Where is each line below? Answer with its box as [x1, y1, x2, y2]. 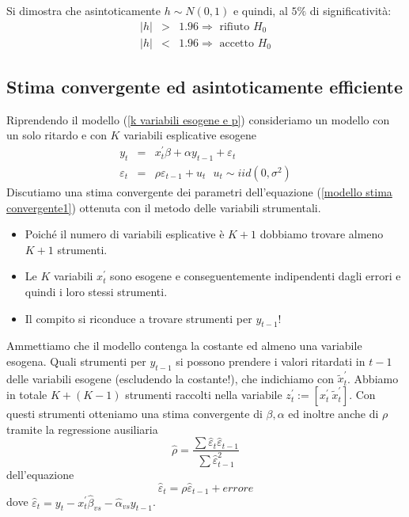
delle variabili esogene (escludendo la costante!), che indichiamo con [6, 370, 335, 386]
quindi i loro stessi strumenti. [25, 283, 168, 299]
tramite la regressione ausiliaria [6, 420, 158, 437]
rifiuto [219, 21, 250, 32]
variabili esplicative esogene [123, 127, 256, 143]
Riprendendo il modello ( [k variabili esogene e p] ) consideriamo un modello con [6, 111, 390, 127]
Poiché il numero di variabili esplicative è [25, 226, 225, 242]
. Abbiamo [347, 370, 399, 386]
